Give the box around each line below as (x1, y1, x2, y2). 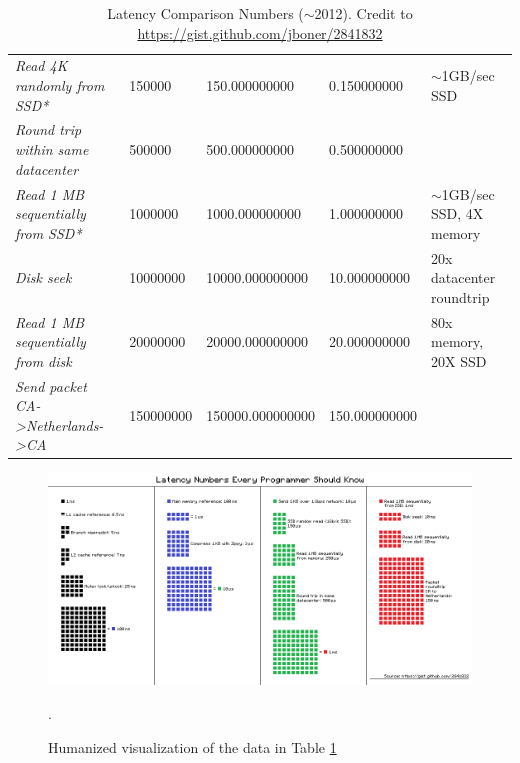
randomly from (15, 75, 105, 96)
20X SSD (431, 350, 487, 371)
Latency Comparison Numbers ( (107, 3, 304, 23)
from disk (15, 350, 72, 371)
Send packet (15, 375, 87, 396)
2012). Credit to (314, 3, 413, 23)
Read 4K (15, 55, 68, 76)
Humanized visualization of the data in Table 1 (48, 736, 337, 757)
